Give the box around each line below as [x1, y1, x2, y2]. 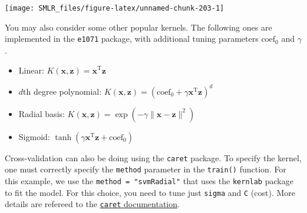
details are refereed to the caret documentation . [5, 198, 180, 210]
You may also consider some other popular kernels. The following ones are [5, 21, 272, 33]
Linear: [18, 64, 44, 76]
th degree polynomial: [23, 85, 102, 97]
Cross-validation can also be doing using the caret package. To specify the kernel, [5, 151, 302, 164]
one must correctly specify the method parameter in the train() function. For [5, 163, 286, 175]
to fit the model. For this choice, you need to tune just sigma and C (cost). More [5, 186, 296, 198]
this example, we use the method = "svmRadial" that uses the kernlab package [5, 174, 293, 187]
